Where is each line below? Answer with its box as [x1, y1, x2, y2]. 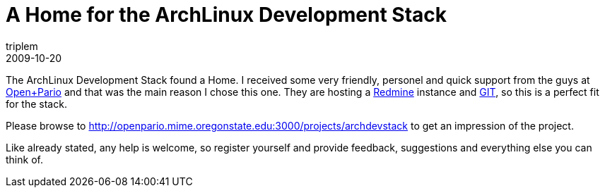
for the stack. [6, 97, 67, 110]
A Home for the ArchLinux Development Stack [6, 3, 447, 27]
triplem [6, 39, 38, 52]
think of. [6, 153, 43, 166]
